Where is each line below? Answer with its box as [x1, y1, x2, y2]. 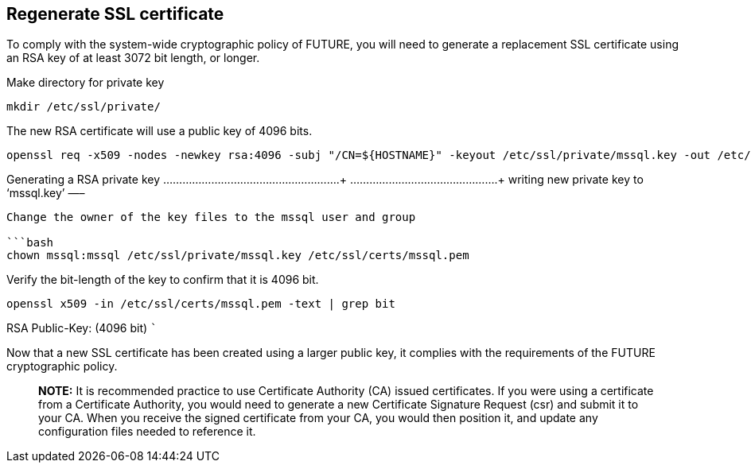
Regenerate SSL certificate [6, 4, 224, 24]
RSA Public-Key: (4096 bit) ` [6, 321, 158, 335]
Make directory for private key [6, 76, 165, 90]
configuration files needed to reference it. [38, 424, 256, 439]
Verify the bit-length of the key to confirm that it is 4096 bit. [6, 273, 319, 287]
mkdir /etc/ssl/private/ [6, 100, 161, 114]
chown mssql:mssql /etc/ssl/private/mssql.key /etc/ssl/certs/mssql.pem [6, 249, 469, 262]
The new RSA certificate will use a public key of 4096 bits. [6, 124, 313, 138]
